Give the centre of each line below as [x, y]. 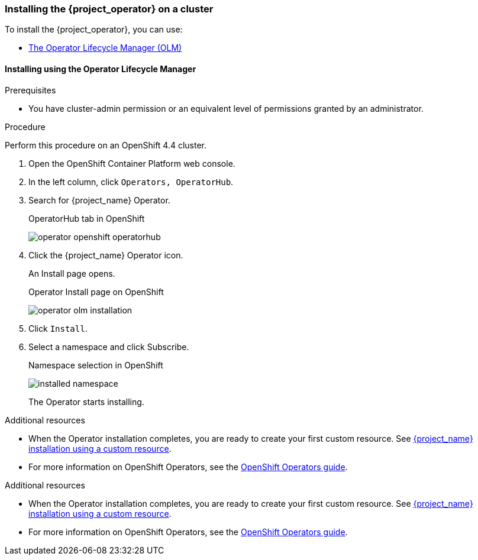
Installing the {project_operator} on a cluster [109, 9]
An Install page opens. [72, 273]
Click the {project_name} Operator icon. [106, 255]
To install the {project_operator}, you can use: [94, 30]
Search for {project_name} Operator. [99, 200]
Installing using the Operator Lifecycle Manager [101, 69]
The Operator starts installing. [86, 402]
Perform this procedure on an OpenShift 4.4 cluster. [106, 145]
